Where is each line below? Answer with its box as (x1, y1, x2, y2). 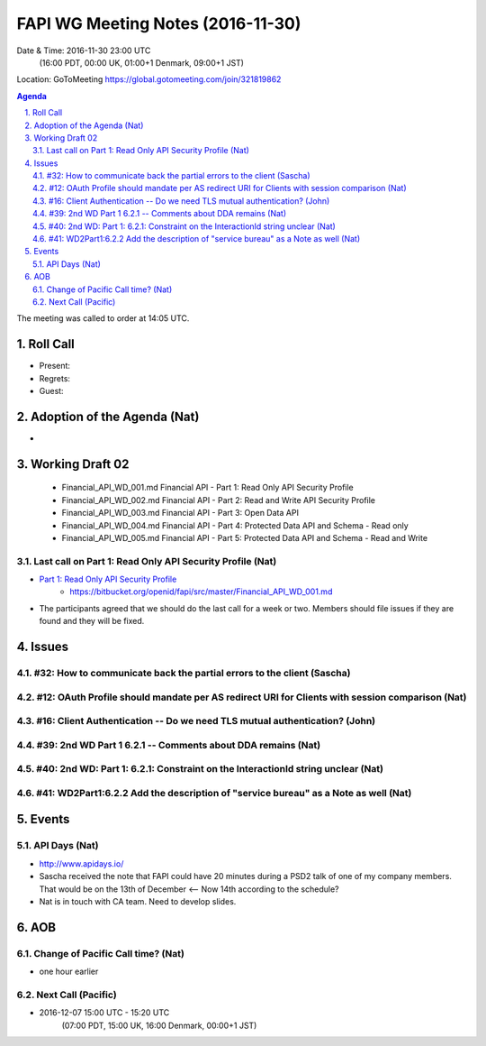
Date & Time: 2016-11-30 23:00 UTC (16, 45, 151, 56)
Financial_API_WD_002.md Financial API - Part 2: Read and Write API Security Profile (61, 494, 376, 505)
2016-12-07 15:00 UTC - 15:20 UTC (39, 1007, 170, 1018)
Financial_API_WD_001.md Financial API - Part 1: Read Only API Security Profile (61, 482, 355, 493)
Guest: (39, 386, 64, 397)
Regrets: (39, 372, 71, 383)
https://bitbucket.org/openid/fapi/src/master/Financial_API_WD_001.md (69, 586, 333, 597)
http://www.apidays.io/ (39, 858, 124, 869)
